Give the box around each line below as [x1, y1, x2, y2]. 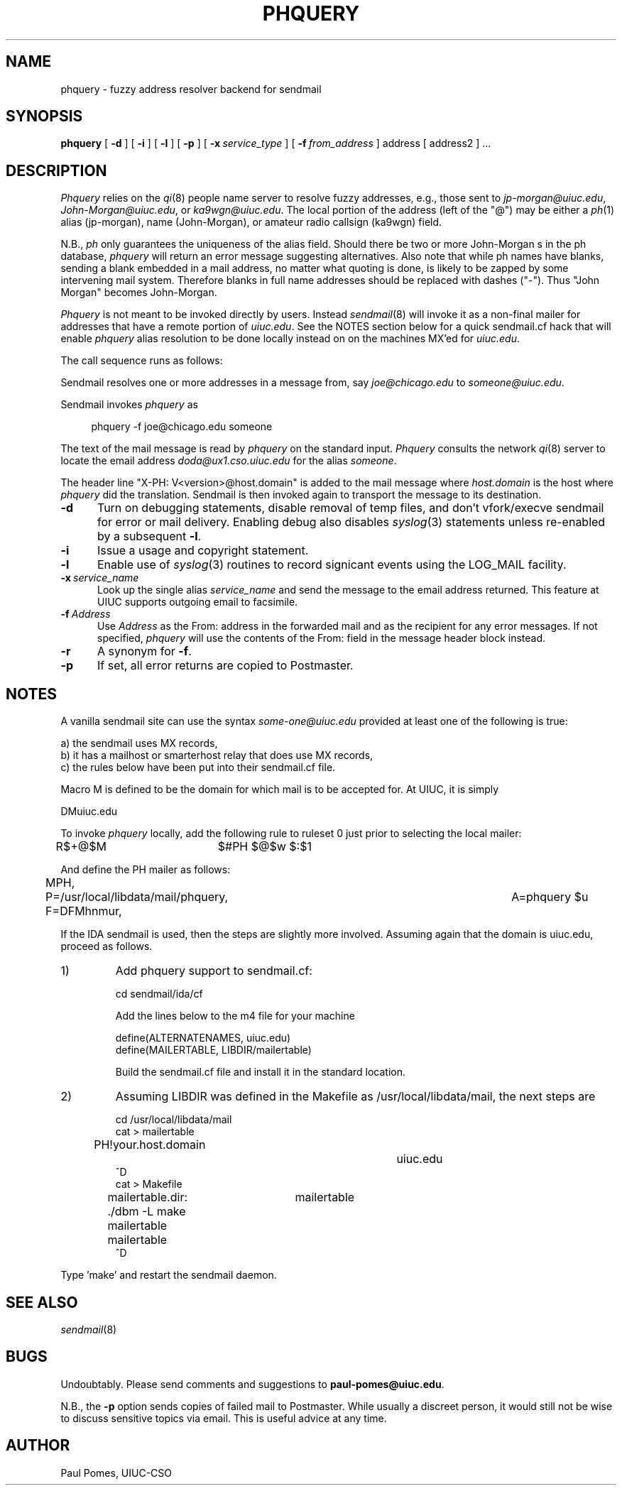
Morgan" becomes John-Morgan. [60, 286, 217, 299]
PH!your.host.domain [94, 1137, 206, 1152]
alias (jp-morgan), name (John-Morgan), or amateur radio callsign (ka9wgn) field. [60, 216, 442, 229]
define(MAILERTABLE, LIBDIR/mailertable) [115, 1044, 312, 1056]
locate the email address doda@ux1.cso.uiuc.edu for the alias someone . [60, 454, 397, 467]
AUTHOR [6, 1436, 70, 1455]
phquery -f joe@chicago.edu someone [91, 420, 273, 433]
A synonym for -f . [97, 644, 192, 659]
